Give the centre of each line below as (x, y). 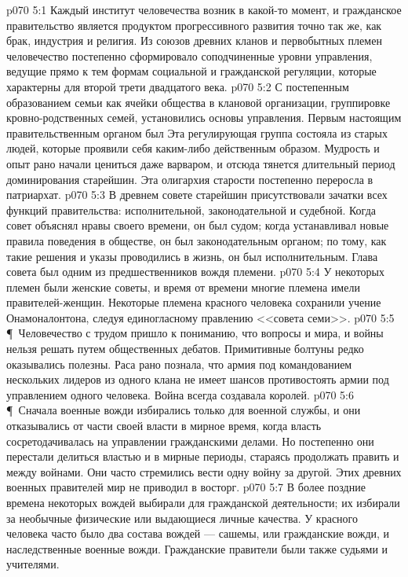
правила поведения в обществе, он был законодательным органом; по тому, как (197, 240)
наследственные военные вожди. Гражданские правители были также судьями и (197, 548)
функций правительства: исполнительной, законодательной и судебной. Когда (191, 209)
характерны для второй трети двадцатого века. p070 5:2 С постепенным (178, 86)
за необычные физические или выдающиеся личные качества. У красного (182, 518)
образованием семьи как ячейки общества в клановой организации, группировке (199, 102)
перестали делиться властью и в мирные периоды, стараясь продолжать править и (203, 456)
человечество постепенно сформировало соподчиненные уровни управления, (189, 55)
